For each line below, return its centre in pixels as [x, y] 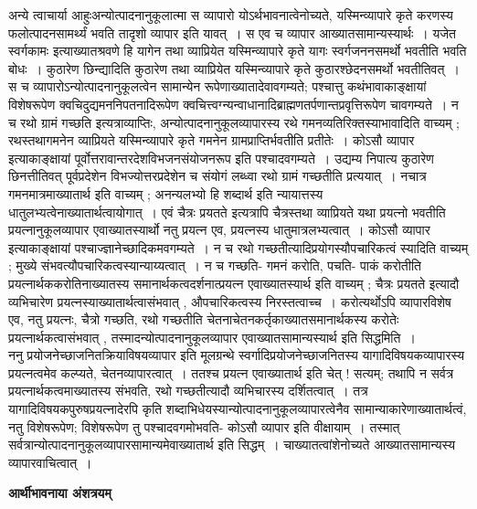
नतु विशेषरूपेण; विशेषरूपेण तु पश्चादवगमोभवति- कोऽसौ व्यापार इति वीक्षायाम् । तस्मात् [204, 426]
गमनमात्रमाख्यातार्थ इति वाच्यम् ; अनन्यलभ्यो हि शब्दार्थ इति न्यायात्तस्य [166, 193]
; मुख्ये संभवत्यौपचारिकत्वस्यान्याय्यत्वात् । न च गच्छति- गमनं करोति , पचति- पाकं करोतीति [215, 265]
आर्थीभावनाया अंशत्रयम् [60, 493]
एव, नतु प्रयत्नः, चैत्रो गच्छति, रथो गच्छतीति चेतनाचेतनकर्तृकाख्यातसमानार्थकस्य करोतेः [204, 319]
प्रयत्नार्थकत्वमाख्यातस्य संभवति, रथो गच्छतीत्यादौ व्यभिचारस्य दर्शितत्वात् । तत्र [188, 391]
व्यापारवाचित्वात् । [50, 462]
